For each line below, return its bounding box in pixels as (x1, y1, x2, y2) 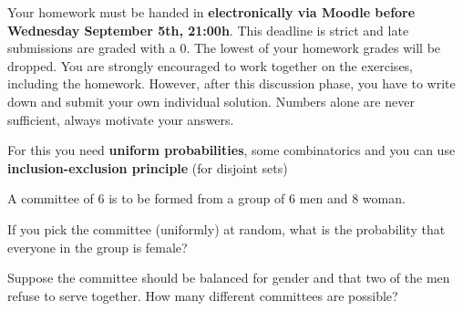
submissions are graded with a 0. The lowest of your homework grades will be (7, 38, 441, 57)
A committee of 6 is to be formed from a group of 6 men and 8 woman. (7, 189, 406, 208)
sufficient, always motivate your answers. (7, 109, 234, 129)
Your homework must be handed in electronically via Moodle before (7, 3, 416, 21)
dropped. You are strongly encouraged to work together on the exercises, (7, 56, 414, 75)
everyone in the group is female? (7, 237, 188, 256)
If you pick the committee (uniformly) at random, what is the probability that (7, 219, 446, 238)
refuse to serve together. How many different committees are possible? (7, 285, 398, 305)
